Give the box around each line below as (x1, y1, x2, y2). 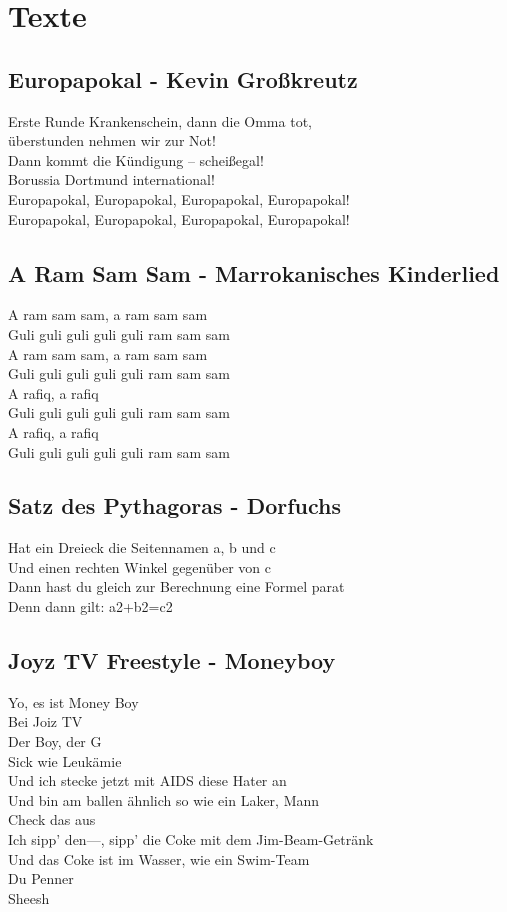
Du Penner (8, 868, 74, 889)
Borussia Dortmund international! (8, 169, 215, 190)
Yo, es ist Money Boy (8, 691, 139, 712)
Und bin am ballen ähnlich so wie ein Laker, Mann (8, 789, 320, 810)
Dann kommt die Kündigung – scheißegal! (8, 149, 264, 170)
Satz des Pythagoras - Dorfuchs (8, 490, 342, 521)
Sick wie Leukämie (8, 750, 122, 771)
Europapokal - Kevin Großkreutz (8, 63, 358, 94)
